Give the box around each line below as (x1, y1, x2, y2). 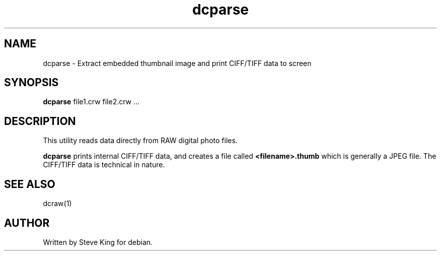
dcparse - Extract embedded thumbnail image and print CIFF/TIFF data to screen (43, 58, 312, 68)
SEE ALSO (4, 177, 55, 190)
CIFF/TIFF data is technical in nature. (43, 160, 165, 169)
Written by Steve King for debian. (43, 237, 153, 246)
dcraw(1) (43, 199, 72, 208)
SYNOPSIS (4, 76, 59, 89)
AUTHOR (4, 216, 50, 229)
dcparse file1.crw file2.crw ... (43, 97, 140, 106)
